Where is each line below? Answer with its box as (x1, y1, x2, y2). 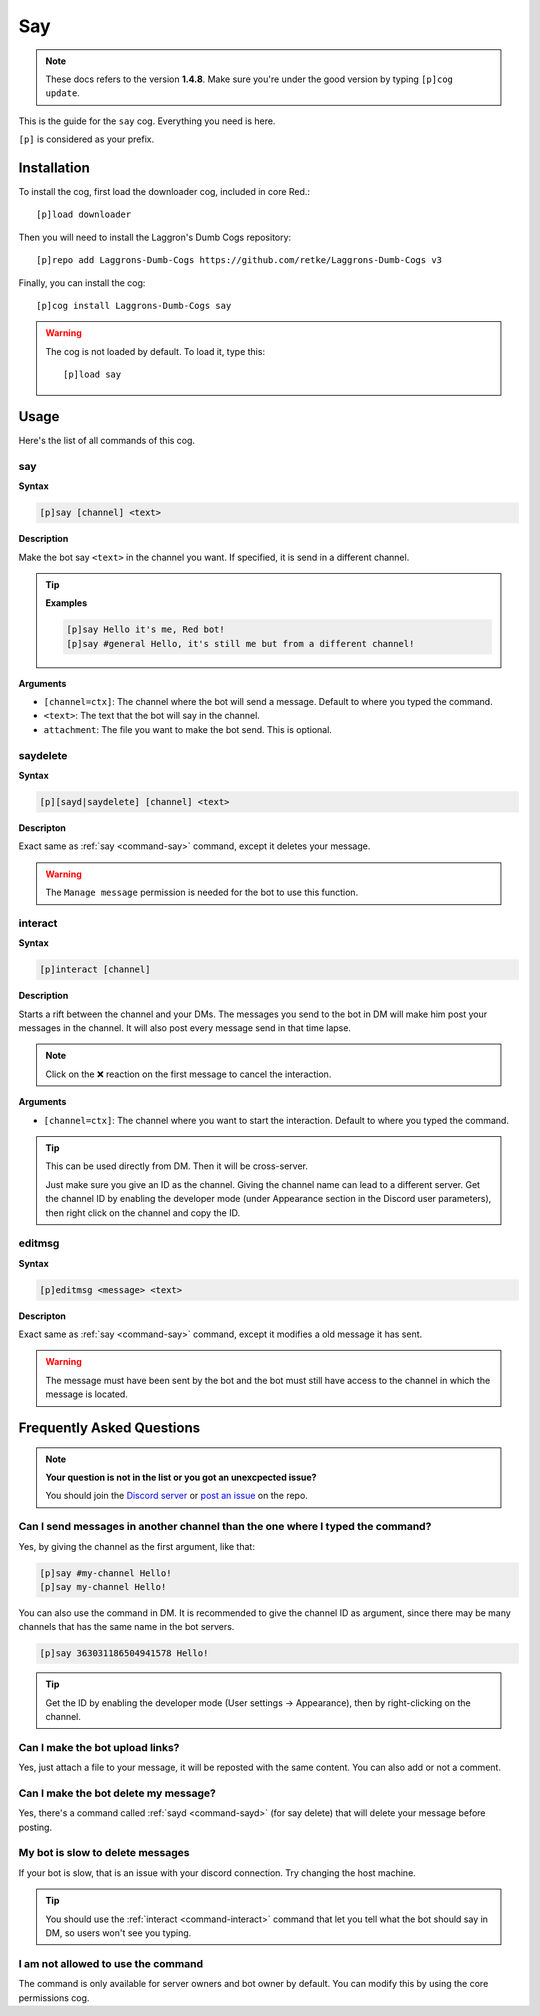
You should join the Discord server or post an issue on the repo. (45, 1490, 309, 1502)
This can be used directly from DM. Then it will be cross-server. (45, 1160, 309, 1172)
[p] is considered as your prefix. (18, 133, 155, 145)
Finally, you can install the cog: (18, 276, 146, 289)
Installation (18, 159, 90, 176)
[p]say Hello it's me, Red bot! (66, 624, 225, 635)
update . (45, 87, 80, 99)
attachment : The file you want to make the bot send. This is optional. (43, 723, 332, 735)
